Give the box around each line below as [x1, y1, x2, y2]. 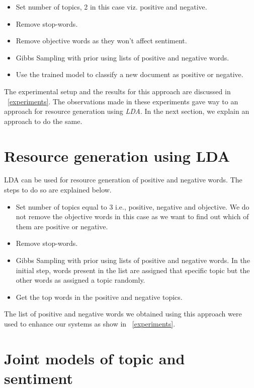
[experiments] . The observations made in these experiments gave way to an [8, 96, 238, 106]
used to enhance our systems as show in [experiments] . [4, 318, 176, 329]
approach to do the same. [4, 115, 82, 126]
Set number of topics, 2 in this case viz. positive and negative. [16, 2, 207, 12]
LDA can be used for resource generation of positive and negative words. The [4, 174, 242, 185]
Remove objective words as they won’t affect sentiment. [16, 35, 187, 46]
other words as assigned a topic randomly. [16, 275, 145, 285]
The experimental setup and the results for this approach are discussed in [4, 86, 231, 96]
